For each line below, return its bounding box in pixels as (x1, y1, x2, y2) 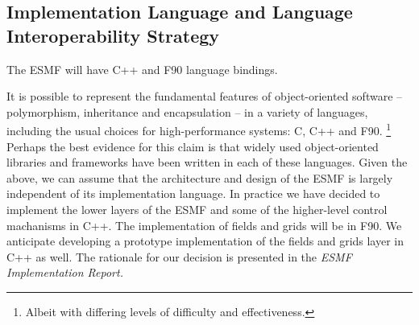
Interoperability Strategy (6, 23, 220, 47)
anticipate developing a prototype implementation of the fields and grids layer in (6, 232, 404, 249)
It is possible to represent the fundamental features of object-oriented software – (6, 88, 403, 105)
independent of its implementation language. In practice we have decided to (6, 185, 380, 202)
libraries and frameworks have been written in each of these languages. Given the (6, 154, 408, 171)
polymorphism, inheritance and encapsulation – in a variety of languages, (6, 103, 368, 120)
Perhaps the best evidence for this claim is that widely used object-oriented (6, 138, 379, 154)
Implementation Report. (6, 264, 123, 281)
